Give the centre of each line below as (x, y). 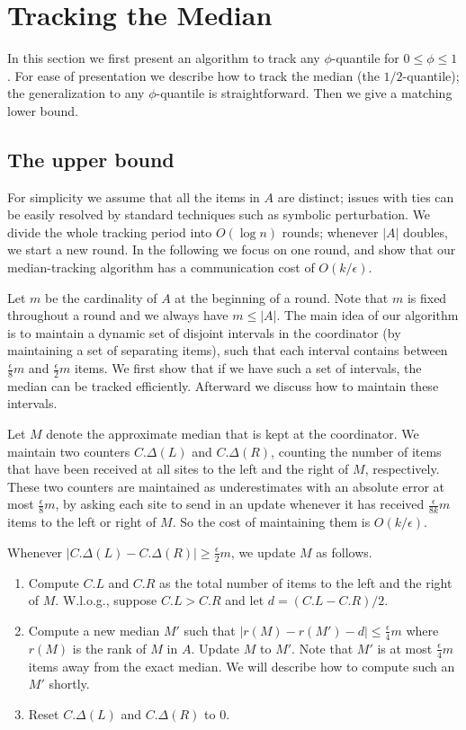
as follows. (344, 552)
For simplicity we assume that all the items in (134, 196)
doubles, (426, 231)
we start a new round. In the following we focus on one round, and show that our (232, 249)
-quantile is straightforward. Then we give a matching (304, 93)
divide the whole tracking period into (110, 231)
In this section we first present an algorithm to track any (164, 58)
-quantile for (365, 58)
